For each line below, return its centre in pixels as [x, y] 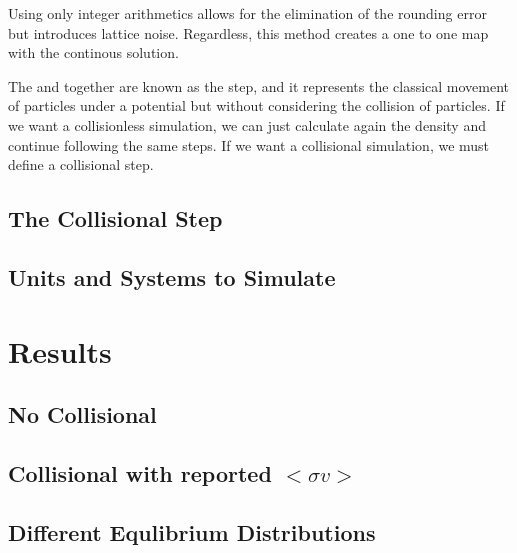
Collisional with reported [140, 472]
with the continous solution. [93, 52]
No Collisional [82, 414]
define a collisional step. [81, 164]
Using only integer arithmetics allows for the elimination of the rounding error [247, 13]
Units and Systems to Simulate [172, 276]
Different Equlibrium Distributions [192, 531]
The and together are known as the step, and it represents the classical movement [259, 85]
